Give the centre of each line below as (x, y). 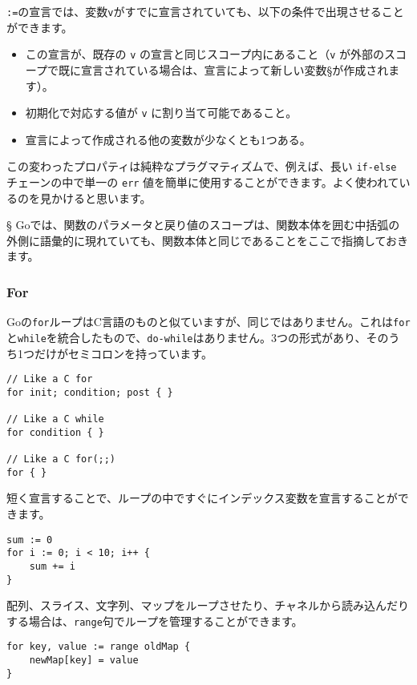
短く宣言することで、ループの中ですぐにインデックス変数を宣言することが (202, 498)
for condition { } (55, 432)
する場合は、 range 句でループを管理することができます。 (155, 621)
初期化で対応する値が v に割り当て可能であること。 (161, 113)
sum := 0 (30, 540)
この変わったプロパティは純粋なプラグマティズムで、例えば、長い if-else (202, 166)
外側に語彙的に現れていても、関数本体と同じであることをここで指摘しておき (208, 240)
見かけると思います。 (95, 197)
